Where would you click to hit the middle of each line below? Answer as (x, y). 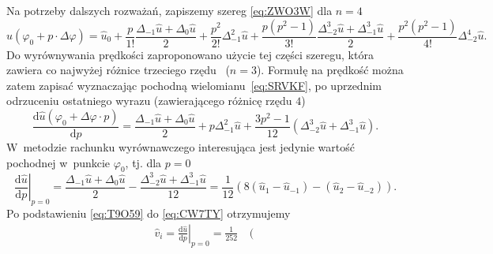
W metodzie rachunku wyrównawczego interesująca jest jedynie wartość (181, 147)
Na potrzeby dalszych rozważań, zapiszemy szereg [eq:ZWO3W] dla (169, 10)
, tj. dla (143, 162)
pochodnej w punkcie (58, 162)
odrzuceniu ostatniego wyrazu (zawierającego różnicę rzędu (149, 101)
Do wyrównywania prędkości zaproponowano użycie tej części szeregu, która (190, 54)
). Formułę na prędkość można (330, 70)
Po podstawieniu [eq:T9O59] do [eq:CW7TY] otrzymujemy (149, 213)
